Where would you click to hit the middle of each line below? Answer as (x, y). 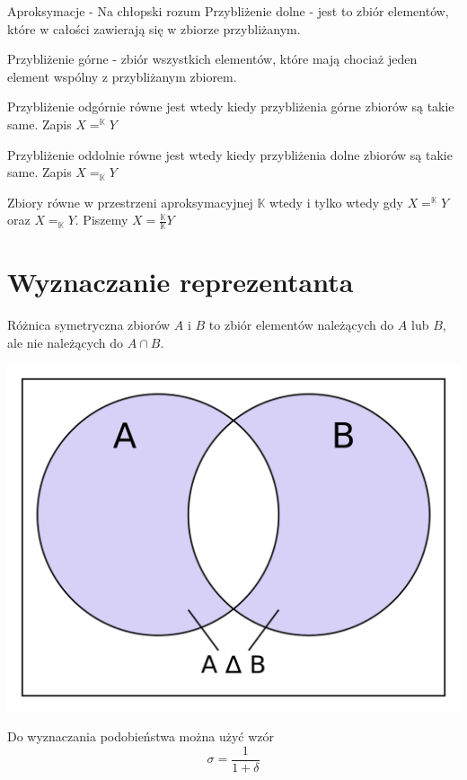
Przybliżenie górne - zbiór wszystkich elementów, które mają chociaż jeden (212, 59)
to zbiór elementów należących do (301, 325)
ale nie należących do (66, 342)
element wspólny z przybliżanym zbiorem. (122, 76)
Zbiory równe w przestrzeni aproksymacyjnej (130, 202)
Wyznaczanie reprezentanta (181, 282)
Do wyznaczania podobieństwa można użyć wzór (141, 736)
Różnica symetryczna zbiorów (89, 325)
